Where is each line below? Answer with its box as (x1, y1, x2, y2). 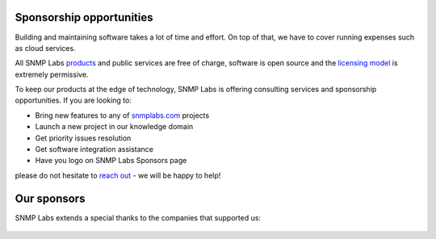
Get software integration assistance (35, 145, 153, 154)
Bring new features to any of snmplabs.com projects (35, 110, 210, 120)
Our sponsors (15, 191, 86, 205)
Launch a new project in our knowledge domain (35, 122, 194, 132)
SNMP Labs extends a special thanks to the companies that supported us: (15, 212, 262, 222)
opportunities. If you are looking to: (15, 95, 132, 105)
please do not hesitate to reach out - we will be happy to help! (15, 170, 221, 180)
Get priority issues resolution (35, 133, 132, 143)
